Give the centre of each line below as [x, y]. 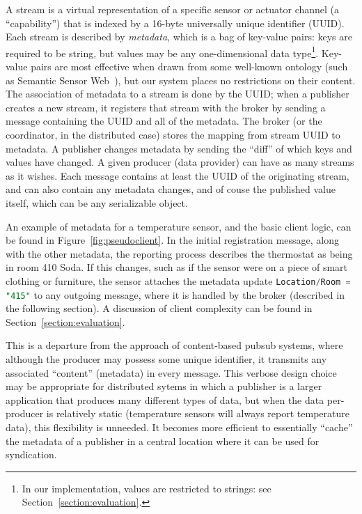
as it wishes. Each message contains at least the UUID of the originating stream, [178, 175]
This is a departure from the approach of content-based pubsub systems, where [174, 345]
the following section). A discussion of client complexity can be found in [159, 308]
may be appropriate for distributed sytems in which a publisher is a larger [164, 386]
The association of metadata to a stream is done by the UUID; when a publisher [178, 94]
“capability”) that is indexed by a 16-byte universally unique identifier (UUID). [175, 23]
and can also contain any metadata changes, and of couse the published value [171, 189]
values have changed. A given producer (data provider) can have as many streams [180, 162]
